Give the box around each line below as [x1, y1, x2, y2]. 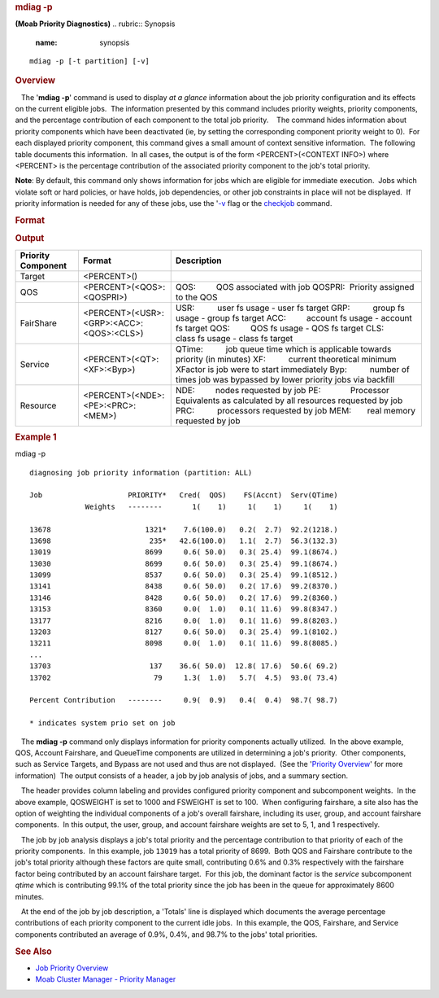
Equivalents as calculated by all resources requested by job [175, 395, 403, 406]
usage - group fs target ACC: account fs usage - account [175, 312, 412, 323]
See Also [15, 945, 52, 956]
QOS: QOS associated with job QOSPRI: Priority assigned [175, 281, 415, 292]
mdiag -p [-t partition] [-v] [29, 57, 150, 66]
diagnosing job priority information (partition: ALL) [29, 468, 253, 477]
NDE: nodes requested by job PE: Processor [175, 384, 390, 396]
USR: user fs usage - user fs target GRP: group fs [175, 302, 406, 313]
